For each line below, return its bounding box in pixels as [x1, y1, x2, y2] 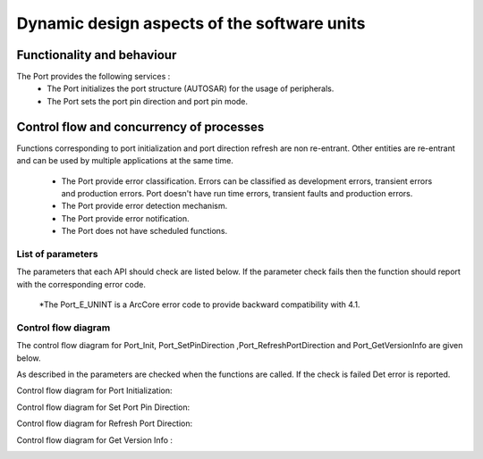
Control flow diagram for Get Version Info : [16, 434, 174, 446]
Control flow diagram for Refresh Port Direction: [16, 418, 193, 429]
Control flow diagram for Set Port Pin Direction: [16, 402, 191, 413]
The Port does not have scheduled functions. [61, 226, 228, 237]
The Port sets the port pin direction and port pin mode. [47, 96, 249, 106]
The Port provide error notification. [61, 213, 190, 223]
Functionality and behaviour [16, 47, 177, 63]
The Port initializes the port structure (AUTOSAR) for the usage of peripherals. [47, 83, 335, 94]
